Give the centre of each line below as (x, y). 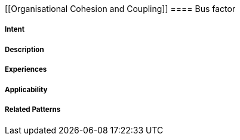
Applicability (26, 89)
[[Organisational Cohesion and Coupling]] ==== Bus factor (120, 9)
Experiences (26, 70)
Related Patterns (33, 109)
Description (24, 49)
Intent (15, 30)
